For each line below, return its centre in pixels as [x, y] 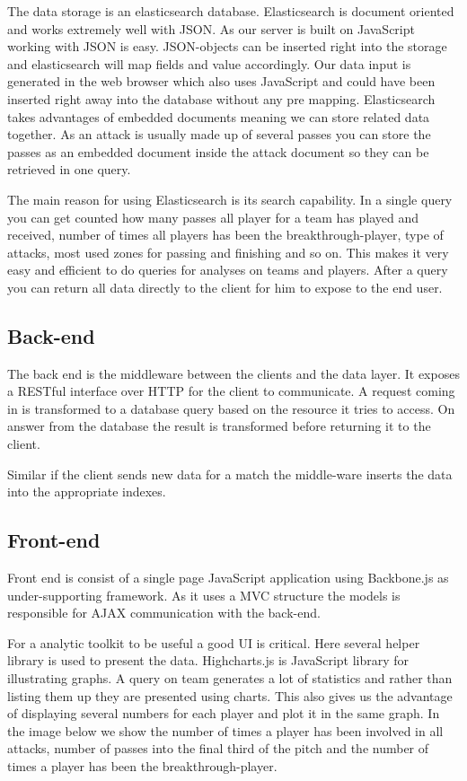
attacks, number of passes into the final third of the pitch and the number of [218, 748]
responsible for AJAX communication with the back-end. [164, 613]
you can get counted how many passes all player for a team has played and [213, 217]
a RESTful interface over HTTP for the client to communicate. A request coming [231, 391]
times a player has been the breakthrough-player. [142, 766]
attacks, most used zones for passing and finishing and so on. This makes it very [228, 252]
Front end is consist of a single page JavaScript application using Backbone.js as [228, 578]
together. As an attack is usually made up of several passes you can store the [219, 134]
